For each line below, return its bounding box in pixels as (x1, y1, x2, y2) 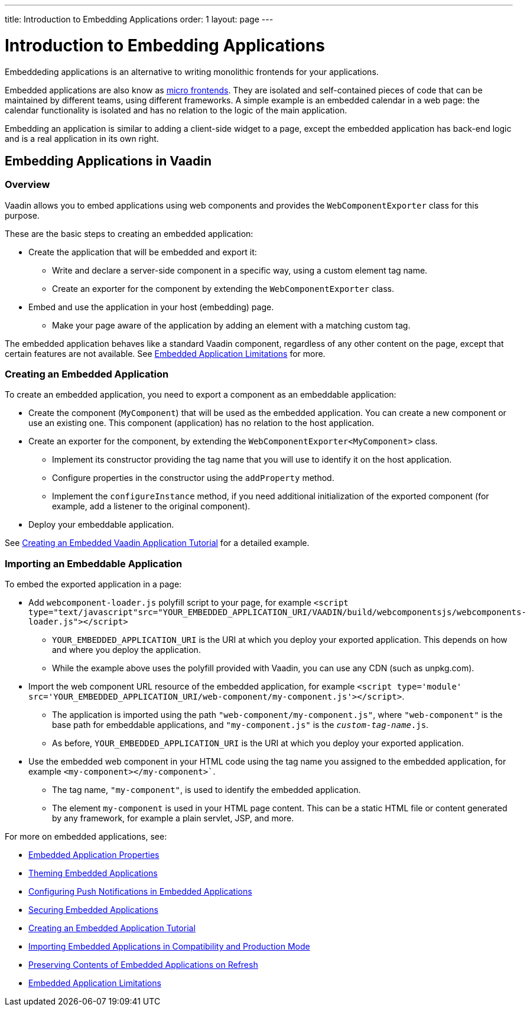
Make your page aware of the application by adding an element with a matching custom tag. (52, 320, 411, 330)
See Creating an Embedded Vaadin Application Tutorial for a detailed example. (5, 538, 310, 548)
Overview (5, 178, 50, 191)
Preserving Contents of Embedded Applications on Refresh (28, 960, 258, 970)
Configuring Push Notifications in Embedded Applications (28, 886, 252, 897)
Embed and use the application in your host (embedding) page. (28, 301, 274, 312)
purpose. (5, 210, 40, 220)
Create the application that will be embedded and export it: (28, 246, 257, 257)
